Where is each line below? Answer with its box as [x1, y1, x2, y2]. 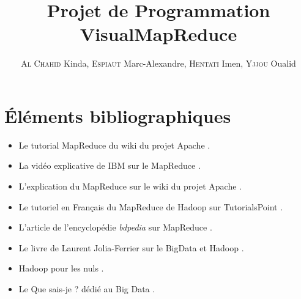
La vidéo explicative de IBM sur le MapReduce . [18, 159, 201, 172]
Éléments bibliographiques [4, 103, 231, 128]
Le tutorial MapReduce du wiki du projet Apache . [18, 138, 210, 151]
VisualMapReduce [80, 21, 237, 46]
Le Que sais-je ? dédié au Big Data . [18, 282, 155, 295]
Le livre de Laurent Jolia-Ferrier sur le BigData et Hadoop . [18, 241, 244, 254]
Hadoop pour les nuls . [18, 262, 104, 275]
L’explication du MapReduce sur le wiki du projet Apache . [18, 180, 242, 193]
